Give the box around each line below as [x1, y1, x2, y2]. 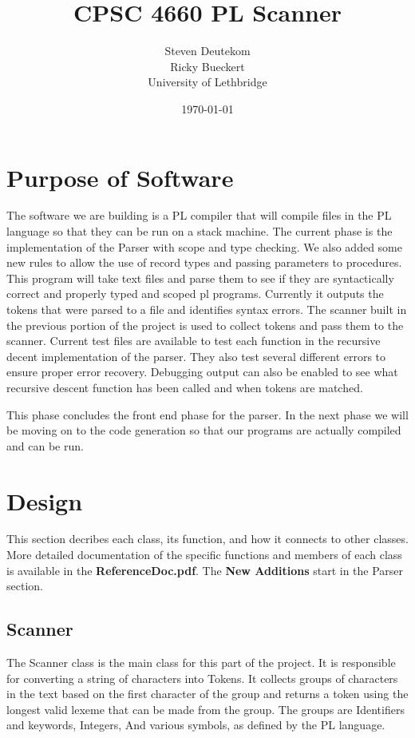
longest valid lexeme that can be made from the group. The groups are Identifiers [6, 700, 405, 717]
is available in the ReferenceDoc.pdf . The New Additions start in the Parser [6, 561, 404, 578]
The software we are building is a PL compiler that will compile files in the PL [6, 207, 392, 224]
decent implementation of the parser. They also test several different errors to [6, 347, 386, 364]
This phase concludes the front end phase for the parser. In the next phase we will [6, 406, 409, 423]
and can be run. [6, 437, 84, 454]
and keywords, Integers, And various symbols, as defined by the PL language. [6, 716, 385, 733]
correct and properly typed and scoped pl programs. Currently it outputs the [6, 285, 384, 302]
